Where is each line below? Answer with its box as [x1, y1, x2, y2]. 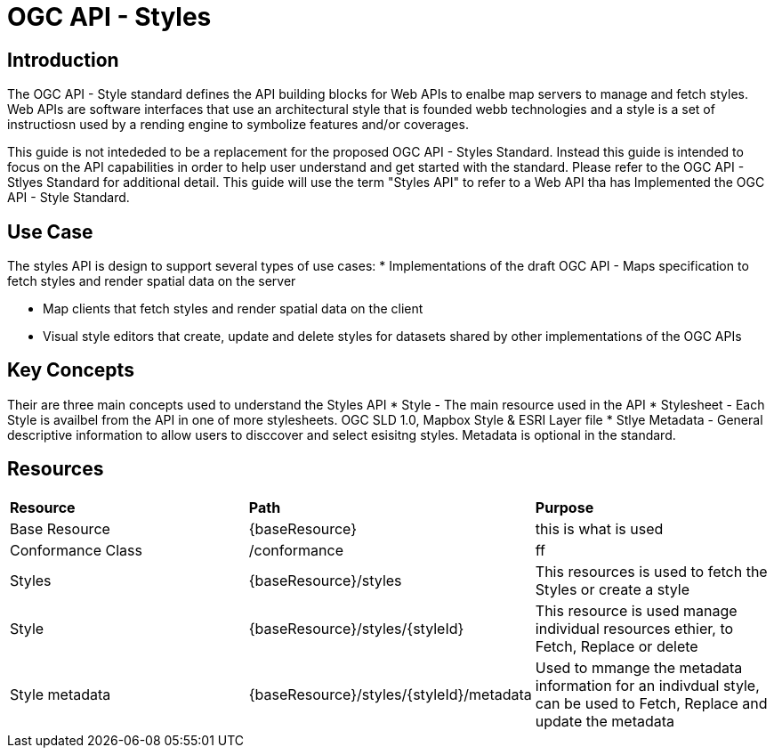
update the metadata [535, 711, 674, 730]
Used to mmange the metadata [535, 658, 743, 677]
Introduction [7, 48, 119, 71]
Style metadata [10, 685, 111, 703]
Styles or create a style [535, 580, 689, 598]
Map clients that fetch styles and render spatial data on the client [43, 301, 423, 317]
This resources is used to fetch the [535, 562, 768, 580]
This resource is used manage [535, 601, 738, 620]
